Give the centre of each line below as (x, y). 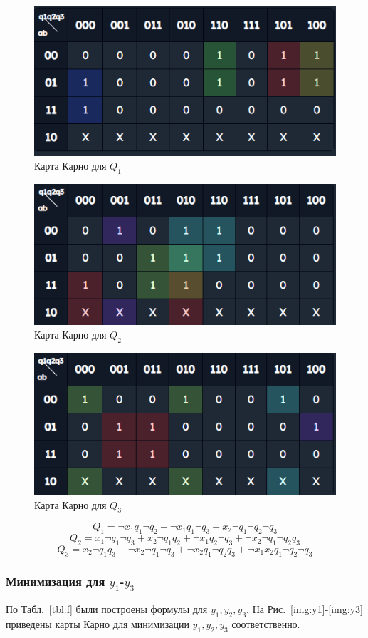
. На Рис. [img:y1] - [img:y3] (305, 609)
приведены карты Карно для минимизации (98, 624)
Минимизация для (56, 581)
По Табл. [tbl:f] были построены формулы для (107, 609)
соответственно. (266, 624)
